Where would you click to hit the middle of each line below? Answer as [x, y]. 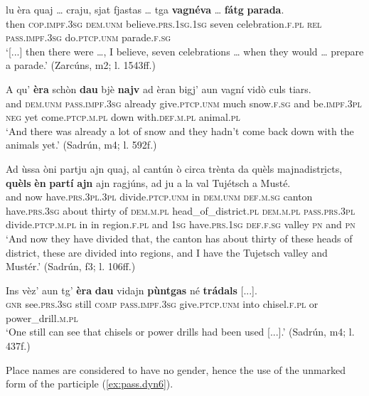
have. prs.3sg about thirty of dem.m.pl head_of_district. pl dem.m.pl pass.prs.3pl [181, 210]
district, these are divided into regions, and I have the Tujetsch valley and [167, 252]
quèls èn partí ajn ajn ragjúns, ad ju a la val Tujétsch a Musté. [148, 182]
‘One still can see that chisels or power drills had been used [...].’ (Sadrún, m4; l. [180, 332]
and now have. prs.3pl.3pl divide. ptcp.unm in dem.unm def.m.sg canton [159, 197]
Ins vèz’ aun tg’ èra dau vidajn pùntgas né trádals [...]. [132, 290]
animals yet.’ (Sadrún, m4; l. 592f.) [81, 145]
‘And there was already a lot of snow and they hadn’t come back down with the [180, 130]
